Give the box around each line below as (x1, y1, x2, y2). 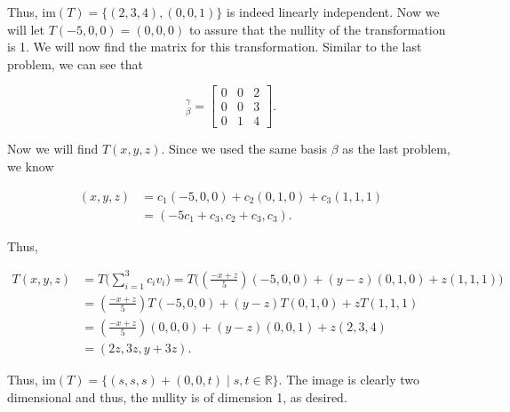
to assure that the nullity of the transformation (188, 20, 446, 38)
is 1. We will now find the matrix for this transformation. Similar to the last (7, 37, 422, 56)
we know (7, 157, 54, 176)
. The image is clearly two (278, 369, 419, 388)
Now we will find (7, 139, 99, 158)
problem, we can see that (7, 54, 143, 73)
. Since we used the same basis (161, 139, 328, 158)
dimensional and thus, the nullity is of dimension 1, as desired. (7, 387, 347, 406)
